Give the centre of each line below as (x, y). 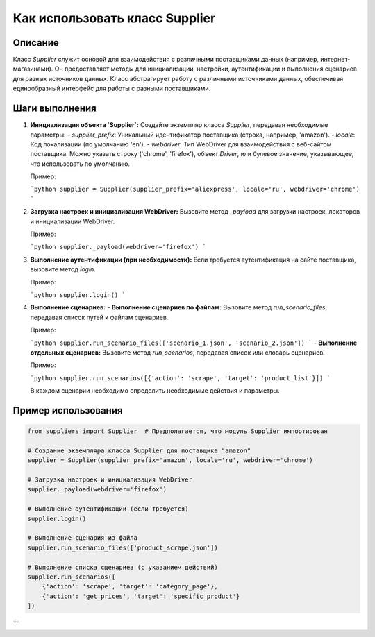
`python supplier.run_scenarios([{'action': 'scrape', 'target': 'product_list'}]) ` (181, 378)
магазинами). (33, 69)
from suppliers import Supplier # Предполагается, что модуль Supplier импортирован (177, 431)
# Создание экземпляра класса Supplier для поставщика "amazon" (139, 450)
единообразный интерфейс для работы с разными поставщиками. (112, 88)
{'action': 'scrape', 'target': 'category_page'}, (130, 587)
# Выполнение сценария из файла (83, 538)
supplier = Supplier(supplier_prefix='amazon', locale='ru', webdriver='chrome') (170, 460)
